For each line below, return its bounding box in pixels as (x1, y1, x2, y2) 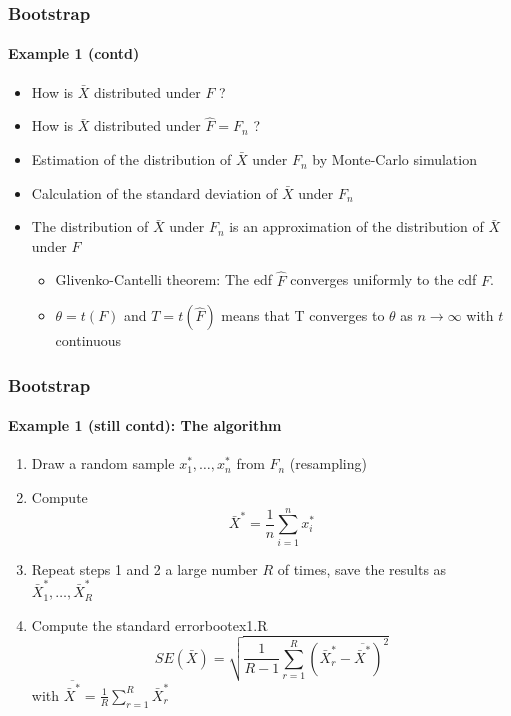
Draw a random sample (31, 453, 175, 474)
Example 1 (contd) (8, 43, 140, 64)
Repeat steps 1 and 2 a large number (31, 558, 258, 579)
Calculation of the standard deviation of (31, 182, 278, 203)
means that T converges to (221, 305, 385, 326)
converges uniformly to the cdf (290, 269, 477, 290)
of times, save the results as (277, 558, 447, 579)
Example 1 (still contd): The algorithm (8, 415, 282, 436)
